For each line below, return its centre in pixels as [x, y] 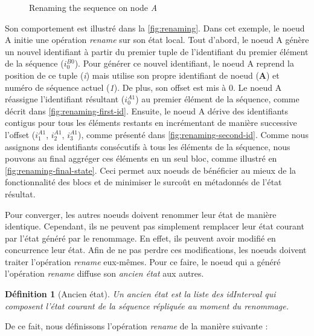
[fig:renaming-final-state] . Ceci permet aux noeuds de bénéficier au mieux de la [151, 170]
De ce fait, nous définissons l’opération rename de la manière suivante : [136, 326]
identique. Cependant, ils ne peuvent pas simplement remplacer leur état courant [155, 226]
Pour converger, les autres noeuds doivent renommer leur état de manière [141, 214]
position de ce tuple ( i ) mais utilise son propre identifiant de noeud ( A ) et [142, 75]
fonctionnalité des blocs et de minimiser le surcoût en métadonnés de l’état [143, 182]
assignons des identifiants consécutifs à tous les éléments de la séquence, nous [148, 146]
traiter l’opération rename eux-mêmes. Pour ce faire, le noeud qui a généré [143, 261]
